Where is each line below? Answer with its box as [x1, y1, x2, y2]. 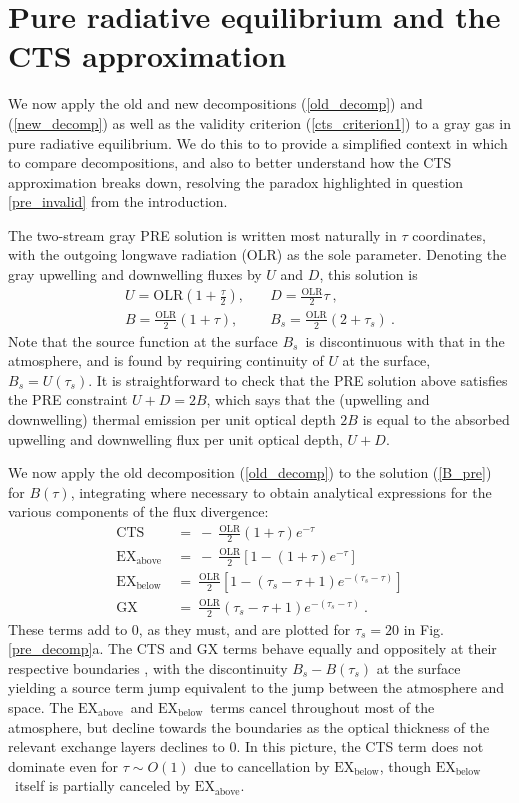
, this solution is [319, 264, 418, 285]
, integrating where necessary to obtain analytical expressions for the [70, 481, 492, 502]
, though [379, 755, 432, 776]
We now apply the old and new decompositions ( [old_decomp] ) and [8, 93, 423, 114]
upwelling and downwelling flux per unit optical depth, [8, 428, 343, 449]
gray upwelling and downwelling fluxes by [8, 264, 262, 285]
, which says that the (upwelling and [206, 389, 430, 410]
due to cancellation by [194, 755, 330, 776]
